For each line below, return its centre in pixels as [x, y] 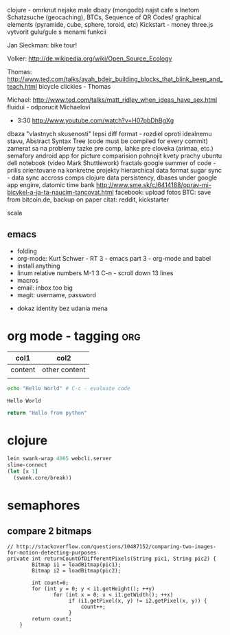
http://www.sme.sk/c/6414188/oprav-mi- [153, 185]
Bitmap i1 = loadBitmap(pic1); [77, 564]
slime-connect [27, 465]
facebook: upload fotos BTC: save [163, 192]
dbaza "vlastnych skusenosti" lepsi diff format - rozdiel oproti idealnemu [110, 134]
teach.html [22, 86]
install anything [38, 266]
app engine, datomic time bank [51, 185]
